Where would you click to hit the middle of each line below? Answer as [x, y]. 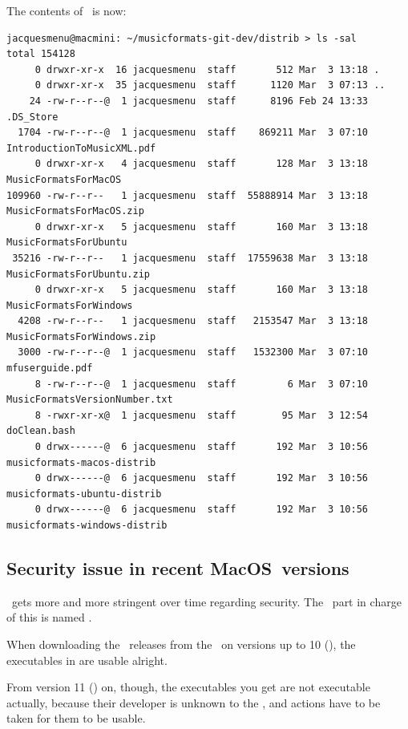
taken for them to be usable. [76, 718]
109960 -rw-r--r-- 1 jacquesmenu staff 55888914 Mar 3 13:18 [188, 195]
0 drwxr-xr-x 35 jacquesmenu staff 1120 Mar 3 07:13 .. [210, 85]
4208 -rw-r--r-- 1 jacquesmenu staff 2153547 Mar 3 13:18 [193, 321]
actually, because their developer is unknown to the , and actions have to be [194, 702]
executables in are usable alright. [87, 660]
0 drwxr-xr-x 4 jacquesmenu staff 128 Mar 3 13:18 [202, 164]
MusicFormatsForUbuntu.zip [78, 274]
